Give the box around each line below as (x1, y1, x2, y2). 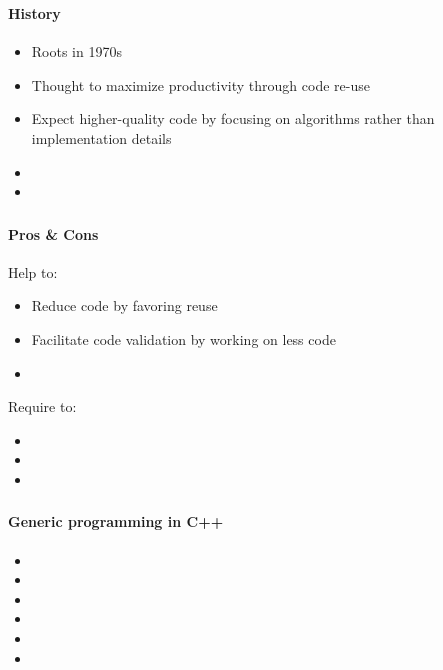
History (8, 2, 61, 23)
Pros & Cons (8, 223, 99, 244)
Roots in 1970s (31, 41, 122, 62)
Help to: (8, 261, 58, 282)
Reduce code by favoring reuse (31, 295, 218, 316)
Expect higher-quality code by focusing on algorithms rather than (31, 108, 435, 129)
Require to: (8, 396, 77, 417)
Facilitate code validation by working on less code (31, 329, 336, 349)
